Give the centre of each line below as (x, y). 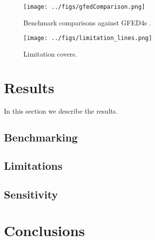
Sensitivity (31, 194)
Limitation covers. (50, 53)
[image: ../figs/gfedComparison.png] (84, 7)
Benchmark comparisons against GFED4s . (87, 22)
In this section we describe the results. (61, 110)
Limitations (33, 166)
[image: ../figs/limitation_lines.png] (88, 38)
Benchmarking (41, 137)
